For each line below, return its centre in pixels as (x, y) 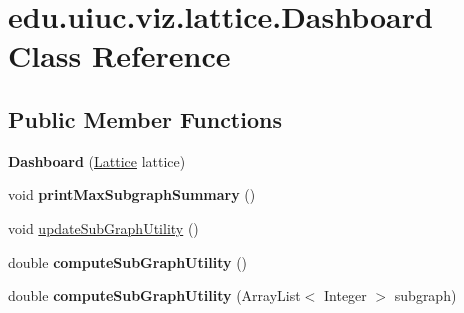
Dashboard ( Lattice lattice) (97, 160)
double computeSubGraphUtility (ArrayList (154, 295)
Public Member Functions (145, 118)
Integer (345, 295)
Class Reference (119, 55)
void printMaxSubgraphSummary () (132, 194)
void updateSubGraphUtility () (103, 227)
